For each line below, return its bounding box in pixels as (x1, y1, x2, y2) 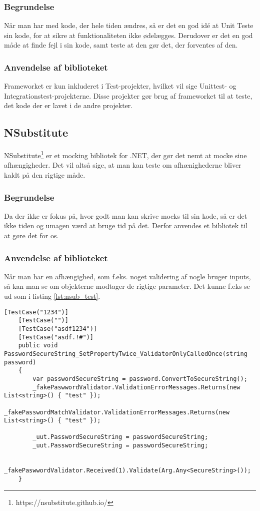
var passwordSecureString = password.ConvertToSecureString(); (32, 375, 247, 382)
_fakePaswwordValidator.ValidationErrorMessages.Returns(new (32, 383, 240, 391)
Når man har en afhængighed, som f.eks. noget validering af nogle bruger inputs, (4, 271, 251, 281)
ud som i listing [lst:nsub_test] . (4, 291, 100, 301)
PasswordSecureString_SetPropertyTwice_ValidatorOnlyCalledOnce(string (4, 350, 247, 357)
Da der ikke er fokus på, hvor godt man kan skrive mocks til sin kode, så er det (4, 210, 247, 221)
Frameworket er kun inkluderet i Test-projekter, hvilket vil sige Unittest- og (4, 81, 236, 91)
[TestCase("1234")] (4, 308, 68, 316)
